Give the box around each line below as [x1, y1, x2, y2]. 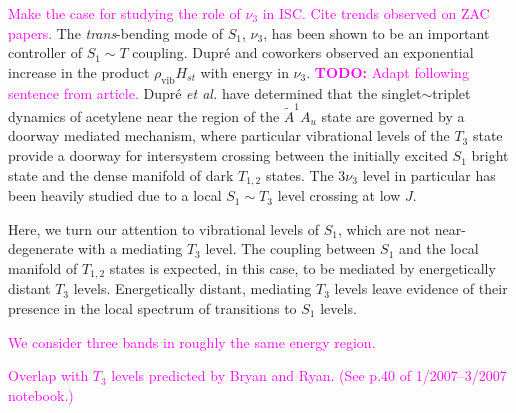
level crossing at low [277, 185, 401, 206]
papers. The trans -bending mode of [8, 22, 224, 43]
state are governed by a [321, 105, 465, 126]
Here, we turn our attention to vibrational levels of [8, 218, 319, 239]
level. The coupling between [205, 238, 376, 259]
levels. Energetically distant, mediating [73, 278, 312, 299]
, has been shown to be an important [263, 22, 490, 43]
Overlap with [8, 365, 89, 386]
